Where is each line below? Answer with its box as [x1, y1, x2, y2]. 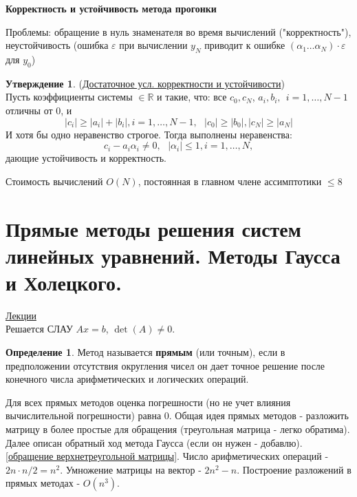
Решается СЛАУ [6, 321, 73, 336]
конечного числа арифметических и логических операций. [6, 372, 249, 386]
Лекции [6, 308, 36, 322]
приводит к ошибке [204, 38, 285, 52]
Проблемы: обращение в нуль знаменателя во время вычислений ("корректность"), [6, 24, 351, 39]
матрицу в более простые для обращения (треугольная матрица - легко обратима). [6, 422, 350, 436]
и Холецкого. [6, 268, 122, 296]
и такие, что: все [157, 89, 227, 104]
